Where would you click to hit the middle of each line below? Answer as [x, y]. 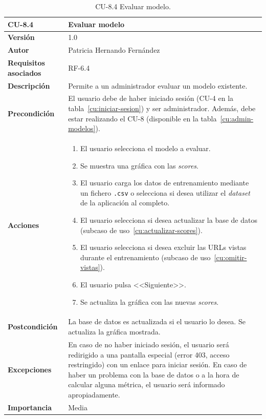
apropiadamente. [94, 394]
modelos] [82, 128]
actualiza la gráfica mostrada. [114, 332]
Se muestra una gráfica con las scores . [139, 165]
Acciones [24, 225]
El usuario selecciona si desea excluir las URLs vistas [163, 247]
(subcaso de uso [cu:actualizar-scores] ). [141, 230]
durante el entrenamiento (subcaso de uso [145, 257]
